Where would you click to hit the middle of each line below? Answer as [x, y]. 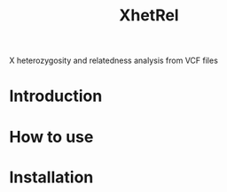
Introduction [56, 96]
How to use [51, 137]
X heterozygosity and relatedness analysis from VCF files [114, 61]
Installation [51, 177]
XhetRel [149, 15]
